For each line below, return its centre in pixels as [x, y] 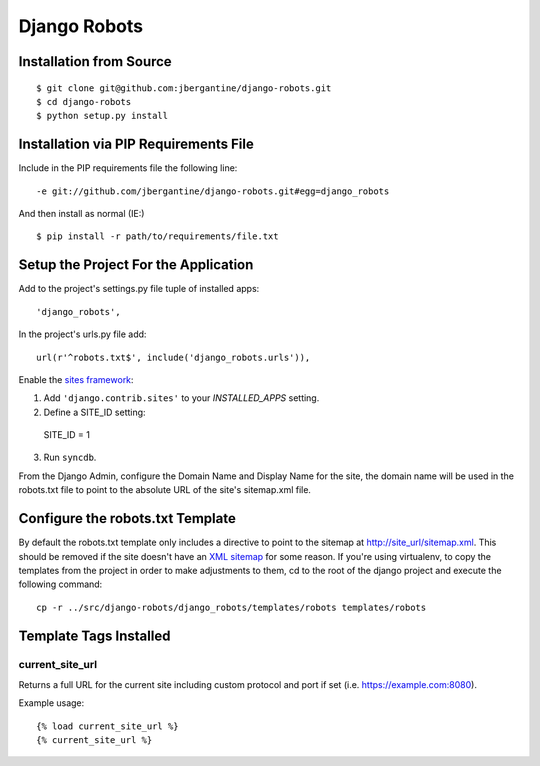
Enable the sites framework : [76, 379]
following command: [60, 584]
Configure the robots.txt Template [127, 518]
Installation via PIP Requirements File [136, 144]
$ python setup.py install [102, 116]
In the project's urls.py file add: [82, 334]
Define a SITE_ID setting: [94, 412]
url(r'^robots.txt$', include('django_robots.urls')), [173, 357]
